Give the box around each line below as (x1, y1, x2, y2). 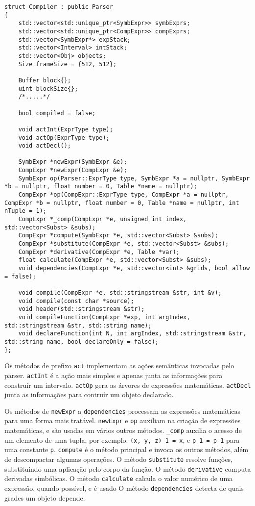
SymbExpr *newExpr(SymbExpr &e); (18, 158, 127, 166)
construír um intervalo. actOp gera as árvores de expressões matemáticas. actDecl (4, 379, 251, 390)
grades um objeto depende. (4, 492, 85, 503)
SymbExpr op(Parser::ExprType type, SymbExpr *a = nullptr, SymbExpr (18, 175, 250, 182)
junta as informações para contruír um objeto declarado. (4, 389, 174, 400)
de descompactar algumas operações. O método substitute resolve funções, (4, 454, 233, 464)
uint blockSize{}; (18, 85, 78, 92)
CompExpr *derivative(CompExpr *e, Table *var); (18, 248, 180, 255)
